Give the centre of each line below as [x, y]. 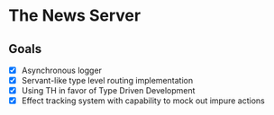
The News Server [75, 16]
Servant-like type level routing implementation [107, 81]
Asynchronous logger [62, 70]
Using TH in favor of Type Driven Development [108, 91]
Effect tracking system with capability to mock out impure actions [143, 101]
